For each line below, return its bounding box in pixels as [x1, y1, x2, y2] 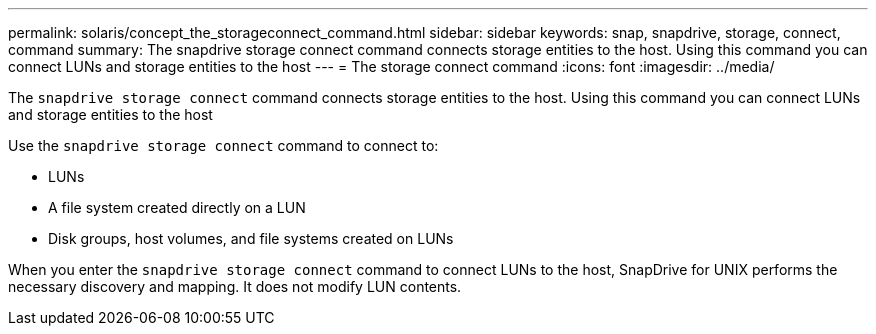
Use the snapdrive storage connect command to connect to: [8, 137, 439, 154]
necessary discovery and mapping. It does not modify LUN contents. [8, 278, 462, 295]
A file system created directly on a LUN [48, 199, 306, 216]
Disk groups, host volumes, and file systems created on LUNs [48, 230, 454, 247]
